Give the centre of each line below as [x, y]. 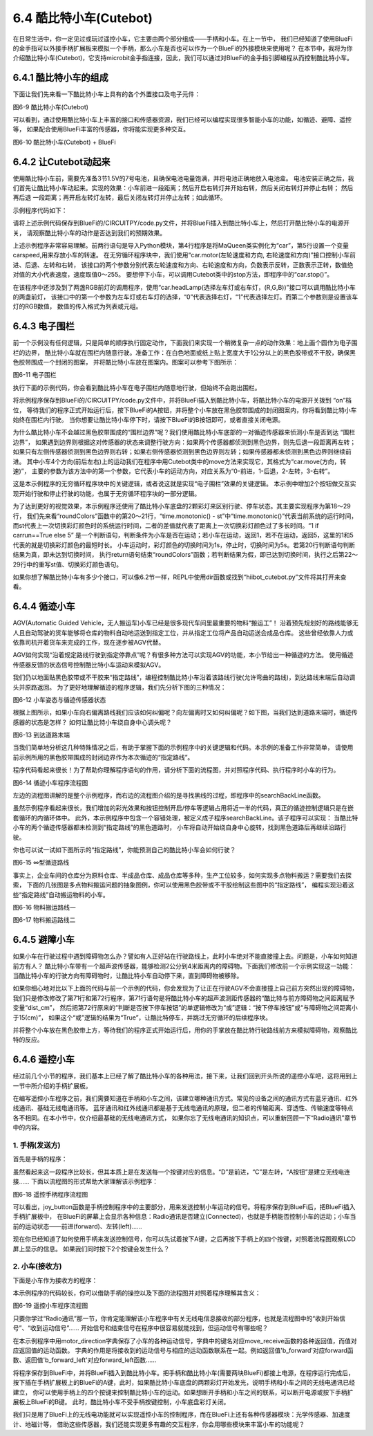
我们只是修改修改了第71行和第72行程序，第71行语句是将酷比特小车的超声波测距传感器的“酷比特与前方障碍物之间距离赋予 [184, 998]
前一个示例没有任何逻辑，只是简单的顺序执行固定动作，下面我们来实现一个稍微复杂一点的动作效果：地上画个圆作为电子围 [185, 343]
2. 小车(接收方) [37, 1267]
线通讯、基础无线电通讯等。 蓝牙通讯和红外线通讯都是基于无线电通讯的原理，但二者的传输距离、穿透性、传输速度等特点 [183, 1108]
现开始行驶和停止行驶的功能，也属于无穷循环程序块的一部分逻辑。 [106, 493]
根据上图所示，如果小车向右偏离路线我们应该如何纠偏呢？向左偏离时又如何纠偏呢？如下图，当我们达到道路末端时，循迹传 [185, 712]
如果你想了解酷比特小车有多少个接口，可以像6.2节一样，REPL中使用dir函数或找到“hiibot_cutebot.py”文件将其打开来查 [180, 577]
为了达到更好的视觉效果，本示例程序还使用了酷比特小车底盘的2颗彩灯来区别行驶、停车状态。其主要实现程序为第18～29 [182, 506]
